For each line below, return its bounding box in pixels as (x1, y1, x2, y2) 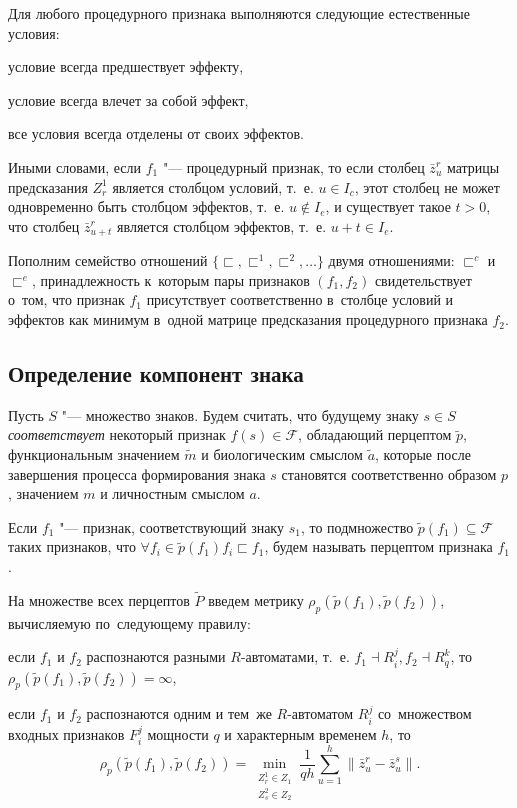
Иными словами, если (8, 156, 142, 177)
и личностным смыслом (100, 483, 245, 504)
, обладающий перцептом (298, 424, 452, 445)
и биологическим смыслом (201, 444, 363, 465)
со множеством (377, 703, 472, 724)
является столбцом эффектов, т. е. (117, 215, 327, 236)
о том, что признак (8, 289, 125, 310)
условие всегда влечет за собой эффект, (8, 89, 249, 110)
